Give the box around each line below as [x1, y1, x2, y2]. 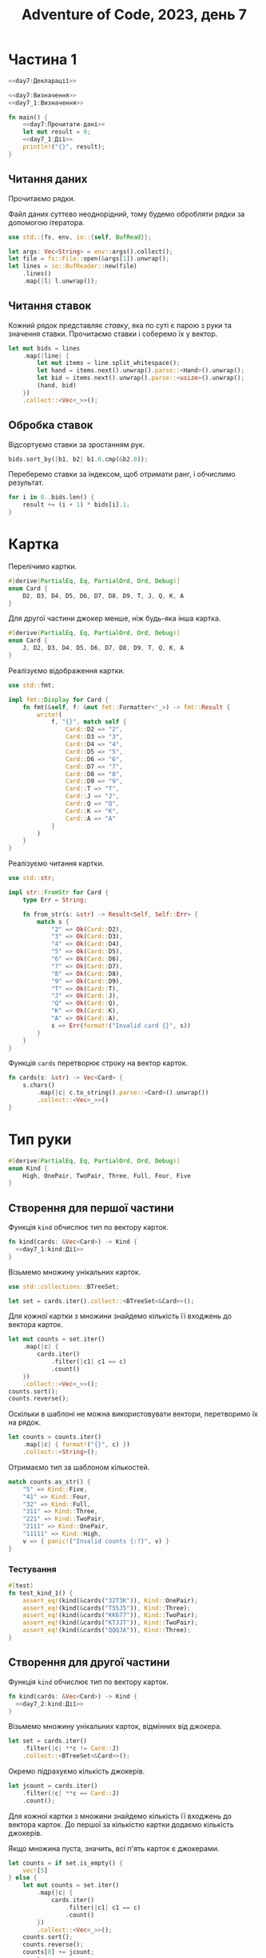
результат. [8, 478, 44, 488]
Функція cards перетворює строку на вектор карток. [8, 1058, 189, 1068]
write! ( [37, 711, 62, 719]
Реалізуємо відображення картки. [8, 665, 125, 676]
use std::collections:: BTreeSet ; [8, 1282, 120, 1290]
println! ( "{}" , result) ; [22, 143, 105, 151]
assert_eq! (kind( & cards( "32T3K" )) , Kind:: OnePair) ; [22, 1596, 198, 1604]
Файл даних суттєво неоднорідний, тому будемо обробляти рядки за [8, 209, 245, 219]
